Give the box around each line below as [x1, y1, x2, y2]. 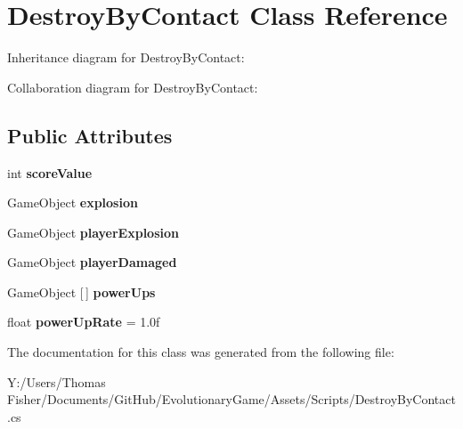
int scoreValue [7, 163, 93, 182]
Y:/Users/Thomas [7, 372, 106, 391]
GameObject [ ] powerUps [7, 282, 156, 301]
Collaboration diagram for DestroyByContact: [7, 77, 258, 96]
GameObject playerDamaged [7, 253, 177, 271]
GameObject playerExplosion [7, 223, 179, 241]
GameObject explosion [7, 193, 138, 212]
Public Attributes [7, 121, 173, 149]
